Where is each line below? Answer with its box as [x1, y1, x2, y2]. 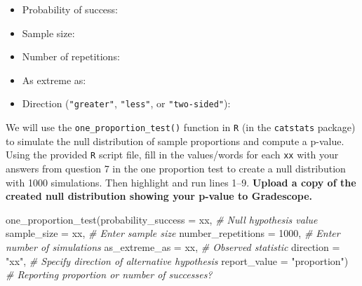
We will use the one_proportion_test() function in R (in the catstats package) [6, 120, 356, 135]
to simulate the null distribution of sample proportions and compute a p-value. [6, 133, 344, 148]
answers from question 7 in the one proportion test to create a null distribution [6, 161, 346, 175]
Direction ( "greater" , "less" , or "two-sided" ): [22, 96, 231, 111]
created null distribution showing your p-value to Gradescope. [6, 189, 312, 203]
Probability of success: [22, 2, 118, 16]
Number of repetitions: [22, 49, 120, 64]
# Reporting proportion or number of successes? [6, 267, 213, 282]
